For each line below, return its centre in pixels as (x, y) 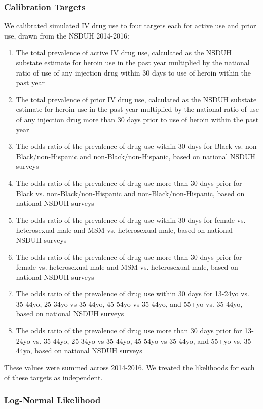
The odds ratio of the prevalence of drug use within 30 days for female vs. (131, 220)
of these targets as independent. (53, 377)
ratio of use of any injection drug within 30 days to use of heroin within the (133, 72)
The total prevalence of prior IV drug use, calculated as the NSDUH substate (136, 99)
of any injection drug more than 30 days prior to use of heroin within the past (137, 119)
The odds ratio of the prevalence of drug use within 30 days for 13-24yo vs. (133, 294)
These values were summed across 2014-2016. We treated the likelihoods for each (129, 367)
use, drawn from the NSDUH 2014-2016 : (67, 35)
